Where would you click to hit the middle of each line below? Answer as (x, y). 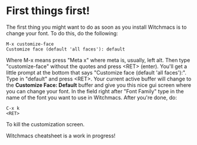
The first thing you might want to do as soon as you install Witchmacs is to (96, 27)
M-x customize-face (30, 44)
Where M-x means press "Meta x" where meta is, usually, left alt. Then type (98, 60)
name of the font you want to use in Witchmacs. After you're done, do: (91, 97)
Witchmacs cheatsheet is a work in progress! (61, 136)
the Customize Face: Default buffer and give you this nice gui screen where (99, 85)
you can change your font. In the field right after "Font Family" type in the (95, 91)
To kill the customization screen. (45, 124)
